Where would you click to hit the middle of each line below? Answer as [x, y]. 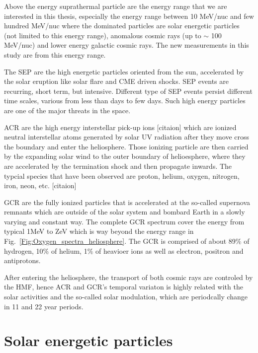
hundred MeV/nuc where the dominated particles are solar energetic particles [122, 26]
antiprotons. [22, 260]
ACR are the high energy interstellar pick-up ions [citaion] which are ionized [120, 127]
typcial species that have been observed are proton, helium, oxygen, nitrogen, [122, 176]
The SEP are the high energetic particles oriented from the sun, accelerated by [124, 71]
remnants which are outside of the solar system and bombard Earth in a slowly [125, 212]
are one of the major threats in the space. [67, 110]
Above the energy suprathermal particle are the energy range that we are [116, 6]
